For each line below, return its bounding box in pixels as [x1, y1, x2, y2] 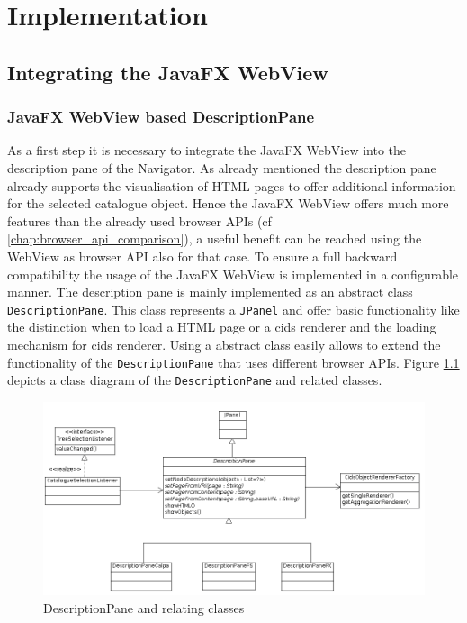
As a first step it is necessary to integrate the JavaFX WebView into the [7, 141, 407, 160]
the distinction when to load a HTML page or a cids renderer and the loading [7, 317, 436, 336]
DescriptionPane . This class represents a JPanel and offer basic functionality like [7, 299, 460, 318]
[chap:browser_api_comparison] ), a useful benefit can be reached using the [7, 229, 422, 248]
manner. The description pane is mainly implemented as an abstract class [7, 282, 413, 301]
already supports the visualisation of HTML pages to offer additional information [7, 176, 456, 195]
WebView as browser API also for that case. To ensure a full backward [7, 246, 398, 265]
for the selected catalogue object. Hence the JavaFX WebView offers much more [7, 194, 449, 213]
